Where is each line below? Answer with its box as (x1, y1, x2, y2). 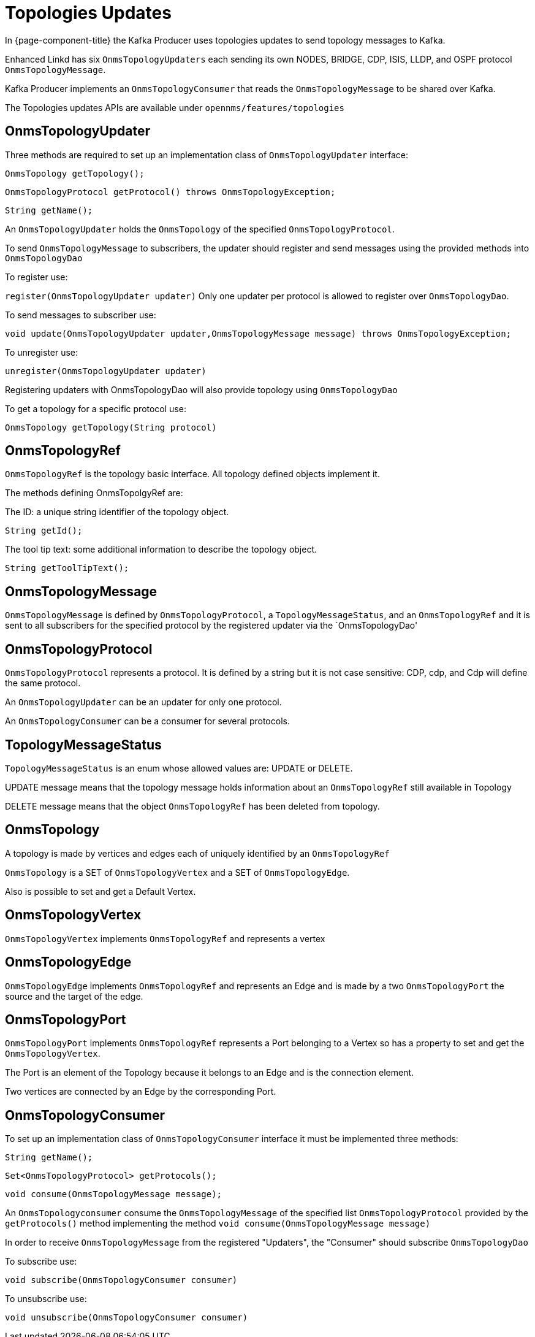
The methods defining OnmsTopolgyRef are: (5, 488, 183, 499)
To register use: (5, 271, 68, 282)
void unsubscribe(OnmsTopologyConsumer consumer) (5, 1312, 248, 1323)
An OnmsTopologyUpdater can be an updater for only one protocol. (5, 697, 282, 708)
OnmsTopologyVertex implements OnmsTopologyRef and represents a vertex (5, 933, 325, 944)
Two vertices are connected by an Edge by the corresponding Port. (5, 1086, 276, 1097)
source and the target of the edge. (5, 990, 143, 1002)
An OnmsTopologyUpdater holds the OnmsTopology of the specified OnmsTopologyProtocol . (5, 223, 395, 234)
